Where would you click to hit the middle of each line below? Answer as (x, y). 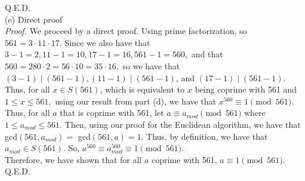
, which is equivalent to (142, 89)
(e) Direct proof (34, 19)
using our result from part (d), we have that (136, 101)
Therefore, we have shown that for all (73, 159)
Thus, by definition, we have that (207, 136)
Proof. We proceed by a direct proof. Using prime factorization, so (126, 31)
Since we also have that (107, 42)
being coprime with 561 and (246, 89)
